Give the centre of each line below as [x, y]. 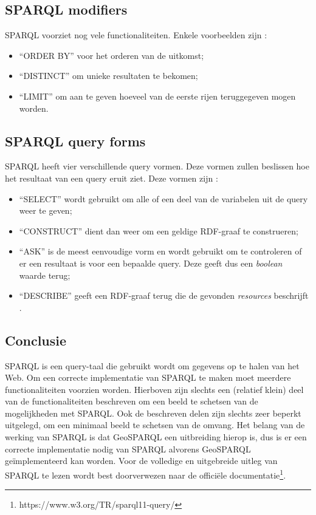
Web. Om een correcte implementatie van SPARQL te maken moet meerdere [148, 377]
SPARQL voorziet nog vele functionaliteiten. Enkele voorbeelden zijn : [136, 35]
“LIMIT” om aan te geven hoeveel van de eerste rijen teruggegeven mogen [157, 96]
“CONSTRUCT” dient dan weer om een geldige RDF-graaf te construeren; [159, 230]
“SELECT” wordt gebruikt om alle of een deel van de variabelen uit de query [163, 198]
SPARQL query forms [75, 141]
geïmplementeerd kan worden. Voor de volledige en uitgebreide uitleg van [141, 461]
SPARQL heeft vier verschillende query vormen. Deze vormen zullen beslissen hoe [157, 166]
